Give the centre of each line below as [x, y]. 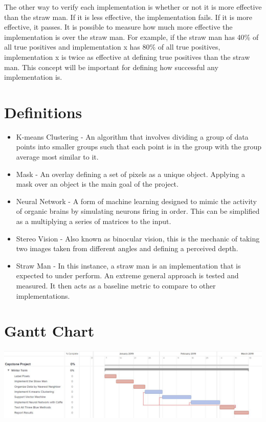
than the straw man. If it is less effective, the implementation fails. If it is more [128, 17]
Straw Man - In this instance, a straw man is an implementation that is [128, 265]
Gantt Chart [49, 331]
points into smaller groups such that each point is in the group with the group [139, 147]
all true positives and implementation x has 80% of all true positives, [112, 47]
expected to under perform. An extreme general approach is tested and [127, 275]
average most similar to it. [57, 157]
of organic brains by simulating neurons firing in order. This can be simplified [138, 211]
